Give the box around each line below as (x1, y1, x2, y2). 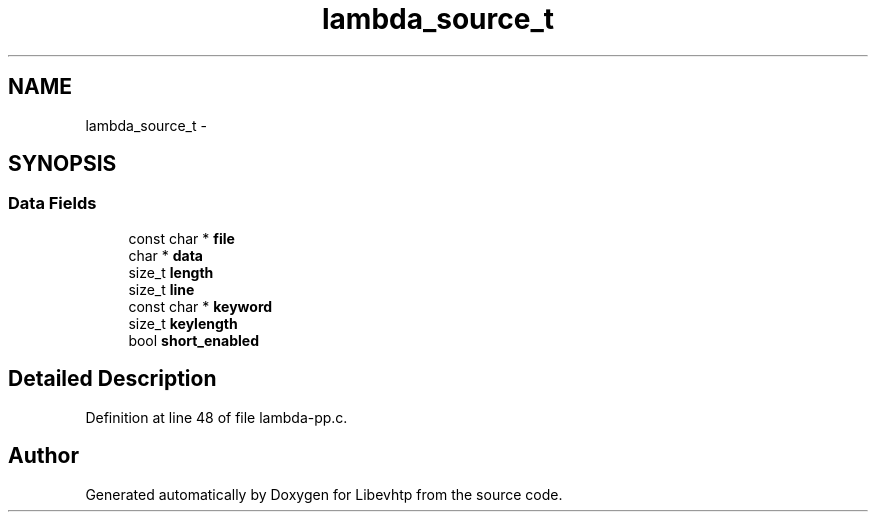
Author (8, 443, 79, 469)
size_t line (128, 280, 195, 298)
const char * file (128, 229, 235, 247)
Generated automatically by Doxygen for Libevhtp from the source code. (85, 485, 563, 503)
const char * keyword (128, 297, 273, 315)
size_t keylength (128, 314, 238, 332)
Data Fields (8, 193, 97, 214)
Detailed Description (8, 366, 217, 392)
